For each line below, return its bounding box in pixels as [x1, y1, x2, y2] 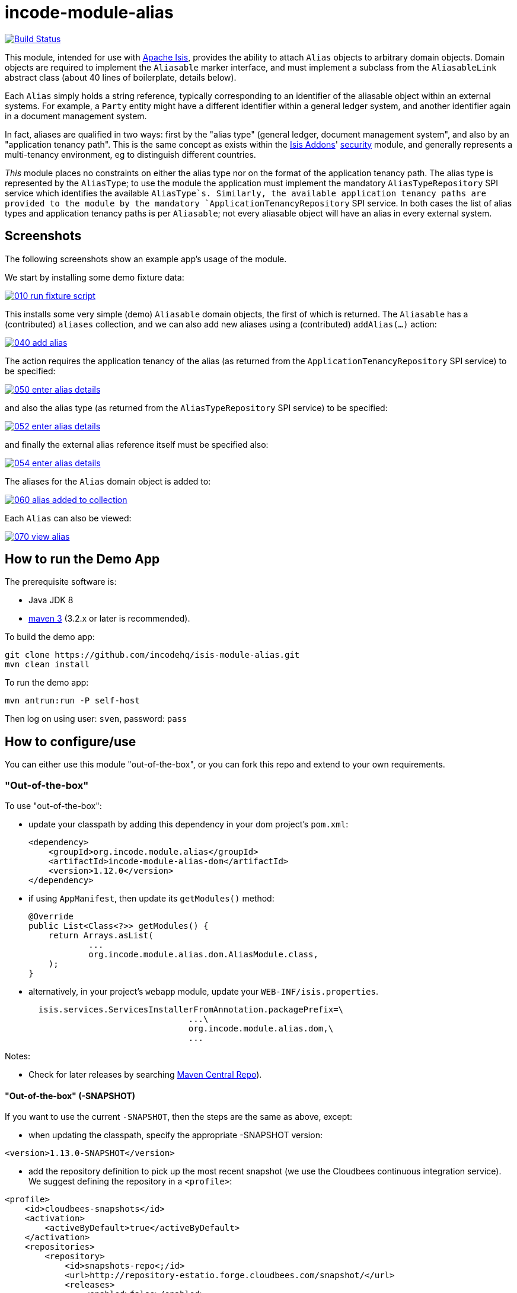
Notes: [5, 1051, 30, 1062]
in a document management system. [5, 110, 147, 121]
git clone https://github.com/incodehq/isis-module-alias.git [5, 650, 300, 660]
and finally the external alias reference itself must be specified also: [5, 439, 269, 450]
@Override [28, 912, 74, 922]
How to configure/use [5, 734, 136, 749]
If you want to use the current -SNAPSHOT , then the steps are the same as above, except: [5, 1112, 352, 1122]
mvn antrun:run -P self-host [5, 696, 140, 706]
